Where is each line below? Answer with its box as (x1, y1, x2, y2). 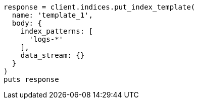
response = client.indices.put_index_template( (4, 3, 195, 11)
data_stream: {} (20, 51, 85, 59)
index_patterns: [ (20, 27, 93, 35)
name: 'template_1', (12, 11, 93, 19)
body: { (12, 19, 42, 27)
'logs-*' (29, 35, 64, 43)
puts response (4, 75, 59, 83)
